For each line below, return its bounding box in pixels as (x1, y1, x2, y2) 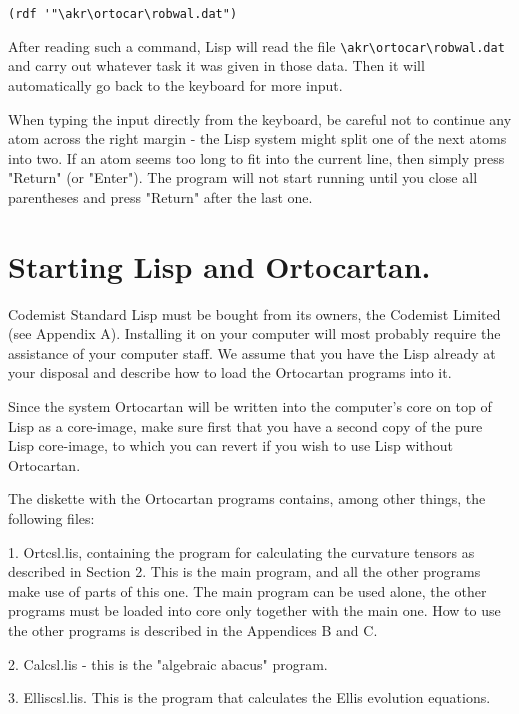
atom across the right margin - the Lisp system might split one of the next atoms (8, 128, 507, 149)
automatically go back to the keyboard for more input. (8, 74, 343, 95)
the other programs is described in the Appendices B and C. (8, 619, 378, 640)
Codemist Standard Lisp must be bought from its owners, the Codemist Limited (8, 303, 501, 324)
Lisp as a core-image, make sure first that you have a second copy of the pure (8, 415, 483, 436)
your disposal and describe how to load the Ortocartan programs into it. (8, 362, 452, 383)
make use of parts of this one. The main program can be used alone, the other (8, 580, 487, 601)
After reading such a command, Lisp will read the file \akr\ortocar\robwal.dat (8, 35, 505, 56)
